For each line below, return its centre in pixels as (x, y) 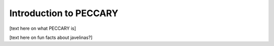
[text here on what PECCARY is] (43, 28)
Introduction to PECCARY (64, 13)
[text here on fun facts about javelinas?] (51, 37)
